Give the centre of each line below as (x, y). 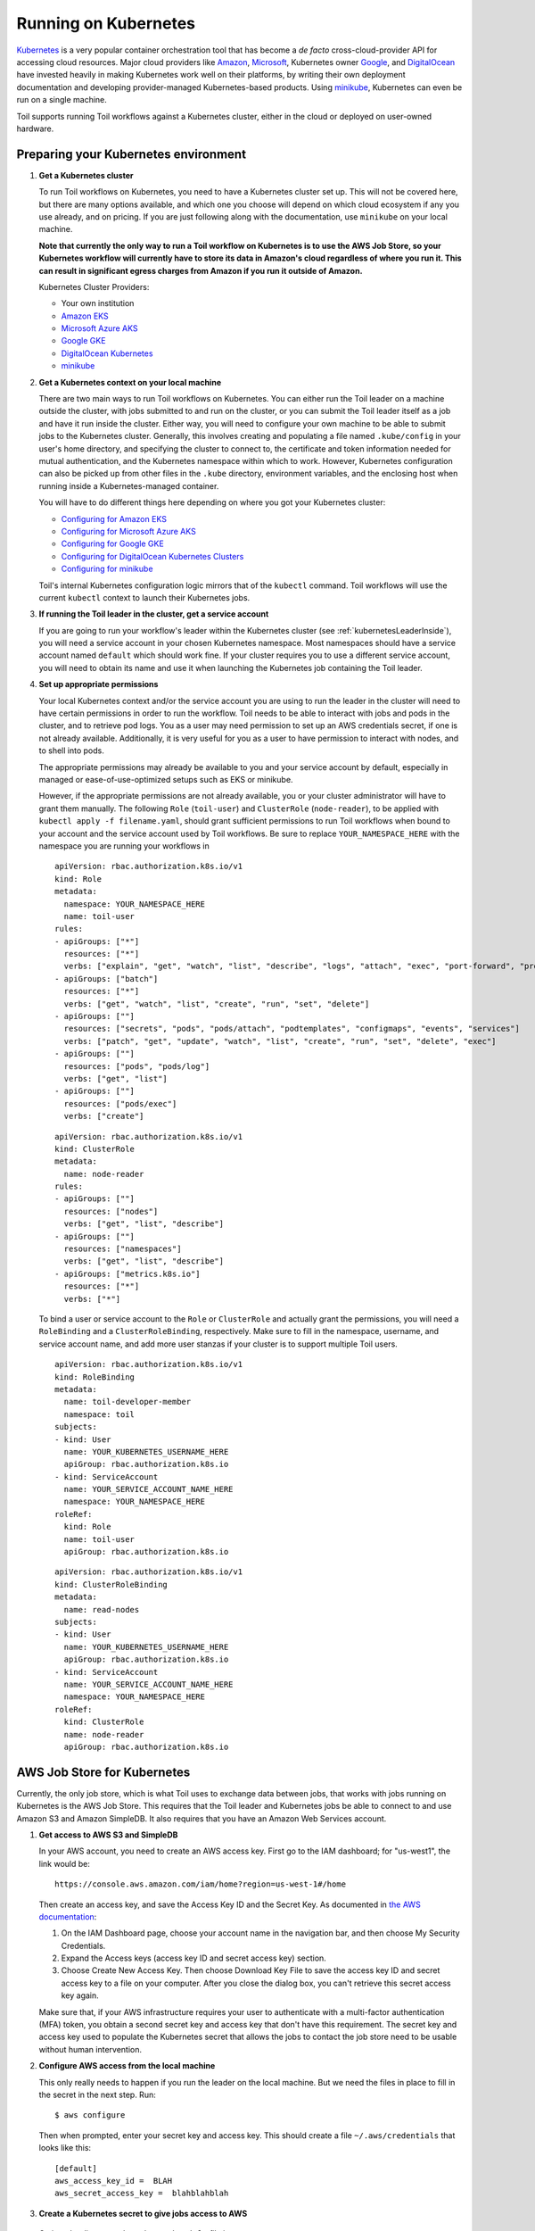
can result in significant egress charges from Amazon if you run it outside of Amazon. (201, 270)
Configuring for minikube (107, 569)
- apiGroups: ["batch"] (107, 979)
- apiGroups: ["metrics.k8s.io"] (128, 1273)
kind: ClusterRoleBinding (111, 1584)
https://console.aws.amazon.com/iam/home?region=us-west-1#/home (201, 1884)
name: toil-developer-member (128, 1402)
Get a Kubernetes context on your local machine (130, 382)
